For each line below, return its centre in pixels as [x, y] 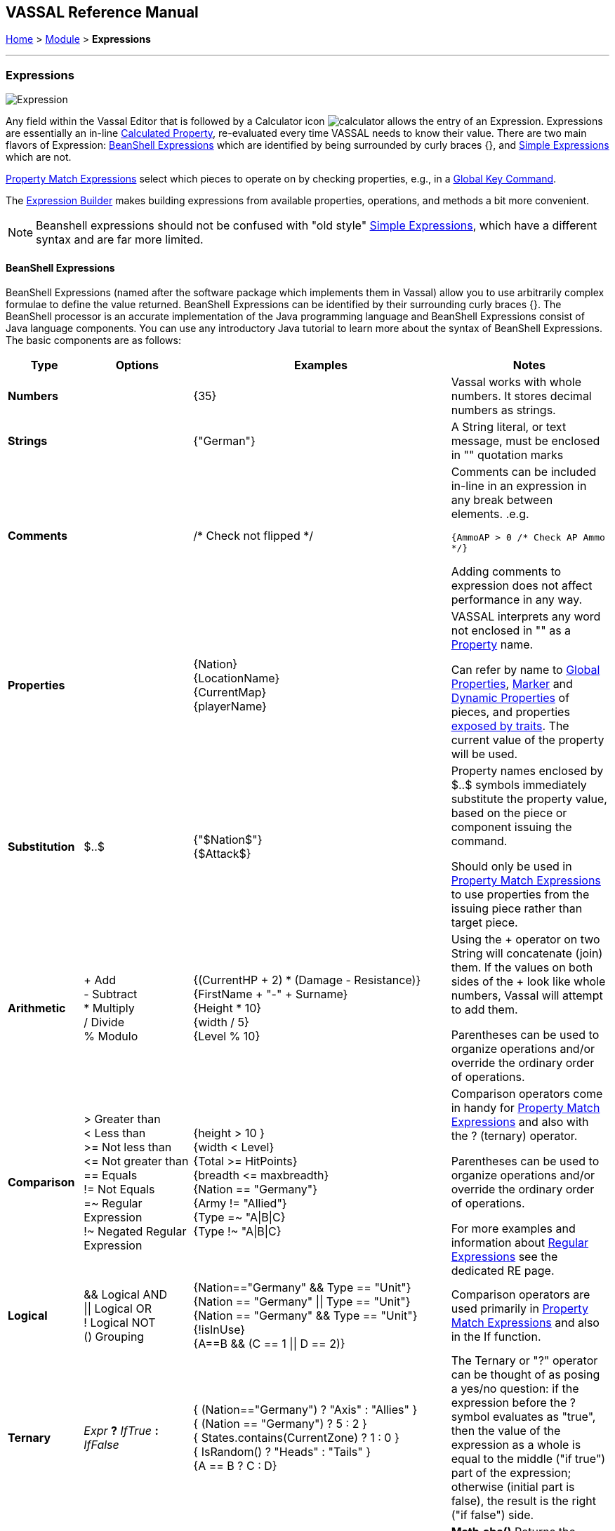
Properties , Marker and [512, 684]
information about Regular [520, 1243]
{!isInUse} [219, 1330]
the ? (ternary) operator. [514, 1136]
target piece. [484, 923]
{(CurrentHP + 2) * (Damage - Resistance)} [307, 980]
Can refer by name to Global [525, 670]
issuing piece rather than [517, 909]
